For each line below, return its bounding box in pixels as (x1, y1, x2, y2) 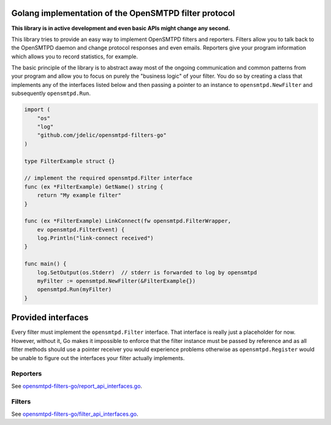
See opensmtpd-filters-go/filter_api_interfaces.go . (11, 410, 139, 418)
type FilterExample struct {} (24, 157, 115, 165)
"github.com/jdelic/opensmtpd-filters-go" (37, 132, 167, 139)
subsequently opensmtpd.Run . (11, 89, 91, 97)
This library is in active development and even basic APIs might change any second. (11, 24, 230, 32)
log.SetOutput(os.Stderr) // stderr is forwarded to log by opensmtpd (37, 269, 257, 276)
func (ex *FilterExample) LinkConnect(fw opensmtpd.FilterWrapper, (24, 217, 232, 225)
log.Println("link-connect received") (37, 235, 154, 242)
